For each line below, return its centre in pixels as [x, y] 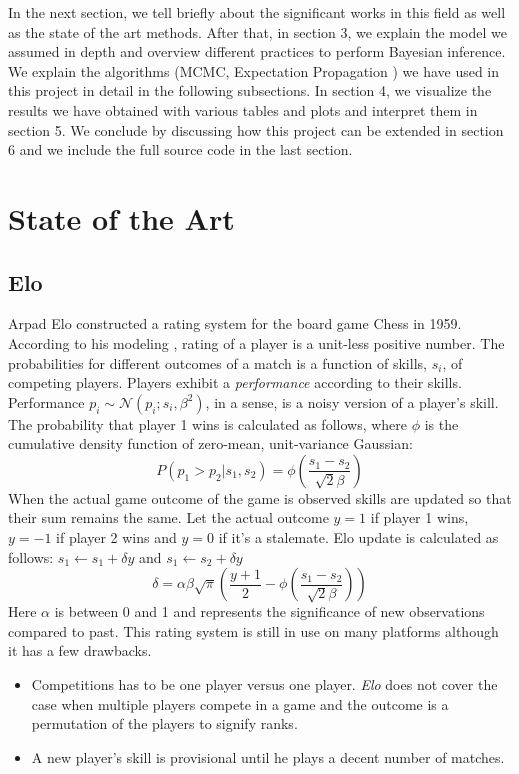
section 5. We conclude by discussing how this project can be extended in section [256, 129]
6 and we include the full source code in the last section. [180, 149]
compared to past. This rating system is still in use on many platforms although [253, 630]
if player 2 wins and [116, 537]
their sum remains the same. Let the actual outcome [168, 517]
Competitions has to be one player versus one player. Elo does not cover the [264, 684]
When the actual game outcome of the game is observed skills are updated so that [260, 497]
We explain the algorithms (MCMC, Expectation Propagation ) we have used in [254, 70]
